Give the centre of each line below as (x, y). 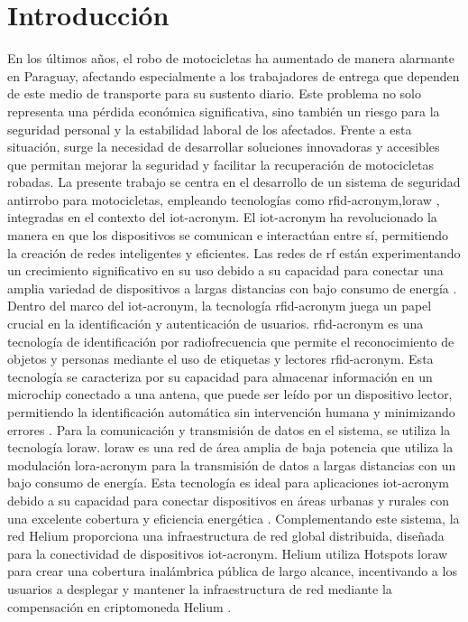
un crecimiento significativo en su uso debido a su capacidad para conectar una (225, 270)
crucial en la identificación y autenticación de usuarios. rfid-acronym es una (216, 324)
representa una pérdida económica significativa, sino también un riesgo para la (224, 111)
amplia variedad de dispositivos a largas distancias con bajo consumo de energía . (232, 288)
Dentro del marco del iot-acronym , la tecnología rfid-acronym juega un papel (220, 306)
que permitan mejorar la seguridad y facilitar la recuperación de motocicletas (220, 164)
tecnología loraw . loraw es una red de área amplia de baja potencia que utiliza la (230, 447)
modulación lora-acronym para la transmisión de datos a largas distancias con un (232, 464)
